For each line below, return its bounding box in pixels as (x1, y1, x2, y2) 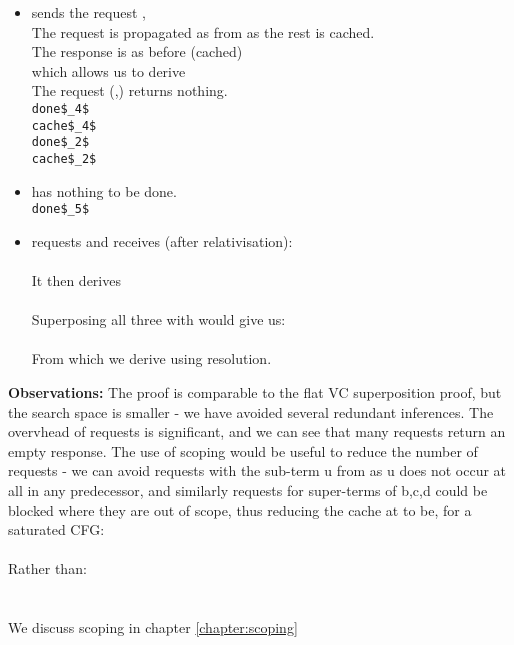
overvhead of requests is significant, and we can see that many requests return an (8, 421, 506, 442)
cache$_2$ (31, 151, 97, 166)
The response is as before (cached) (31, 41, 243, 62)
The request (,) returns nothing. (31, 80, 228, 101)
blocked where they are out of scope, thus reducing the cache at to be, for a (8, 499, 472, 520)
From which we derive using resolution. (31, 348, 272, 369)
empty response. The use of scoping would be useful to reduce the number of (8, 440, 478, 461)
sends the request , (31, 2, 146, 22)
